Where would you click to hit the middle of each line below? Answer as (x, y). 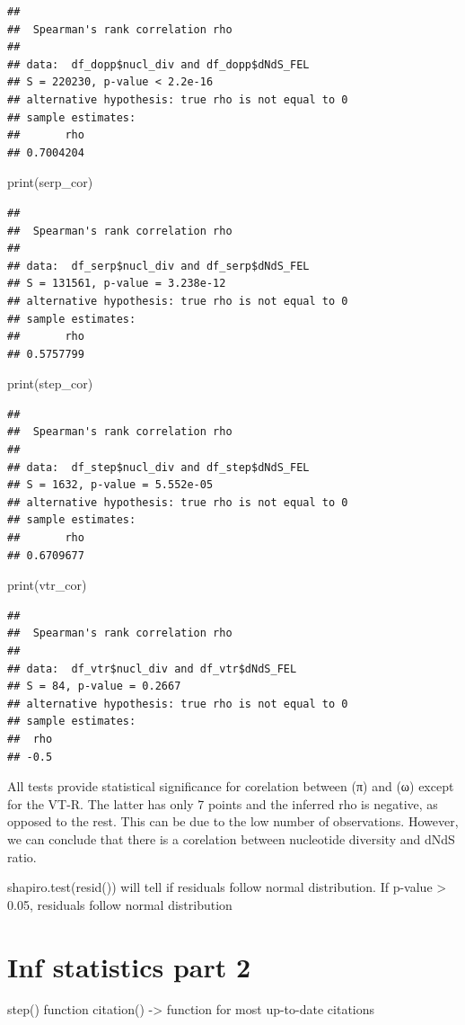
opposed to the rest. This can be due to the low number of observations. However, (233, 821)
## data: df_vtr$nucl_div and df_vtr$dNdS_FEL (152, 668)
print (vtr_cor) (47, 585)
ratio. (22, 856)
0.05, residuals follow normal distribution (120, 904)
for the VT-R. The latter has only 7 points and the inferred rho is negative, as (223, 803)
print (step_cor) (50, 383)
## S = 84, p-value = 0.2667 (94, 686)
